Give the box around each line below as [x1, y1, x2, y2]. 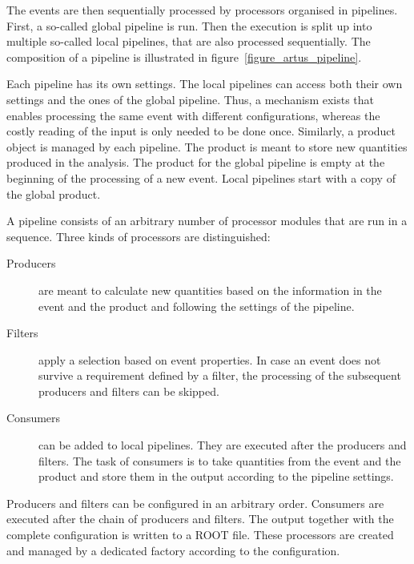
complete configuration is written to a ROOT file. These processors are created [6, 526, 394, 543]
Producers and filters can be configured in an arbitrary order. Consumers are [6, 494, 384, 511]
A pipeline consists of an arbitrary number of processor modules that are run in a [6, 212, 408, 229]
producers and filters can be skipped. [38, 382, 219, 399]
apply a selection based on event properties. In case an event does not [38, 351, 381, 368]
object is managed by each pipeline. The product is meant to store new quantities [6, 138, 408, 155]
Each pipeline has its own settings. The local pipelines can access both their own [6, 75, 403, 92]
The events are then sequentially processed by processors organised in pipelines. [6, 2, 398, 18]
